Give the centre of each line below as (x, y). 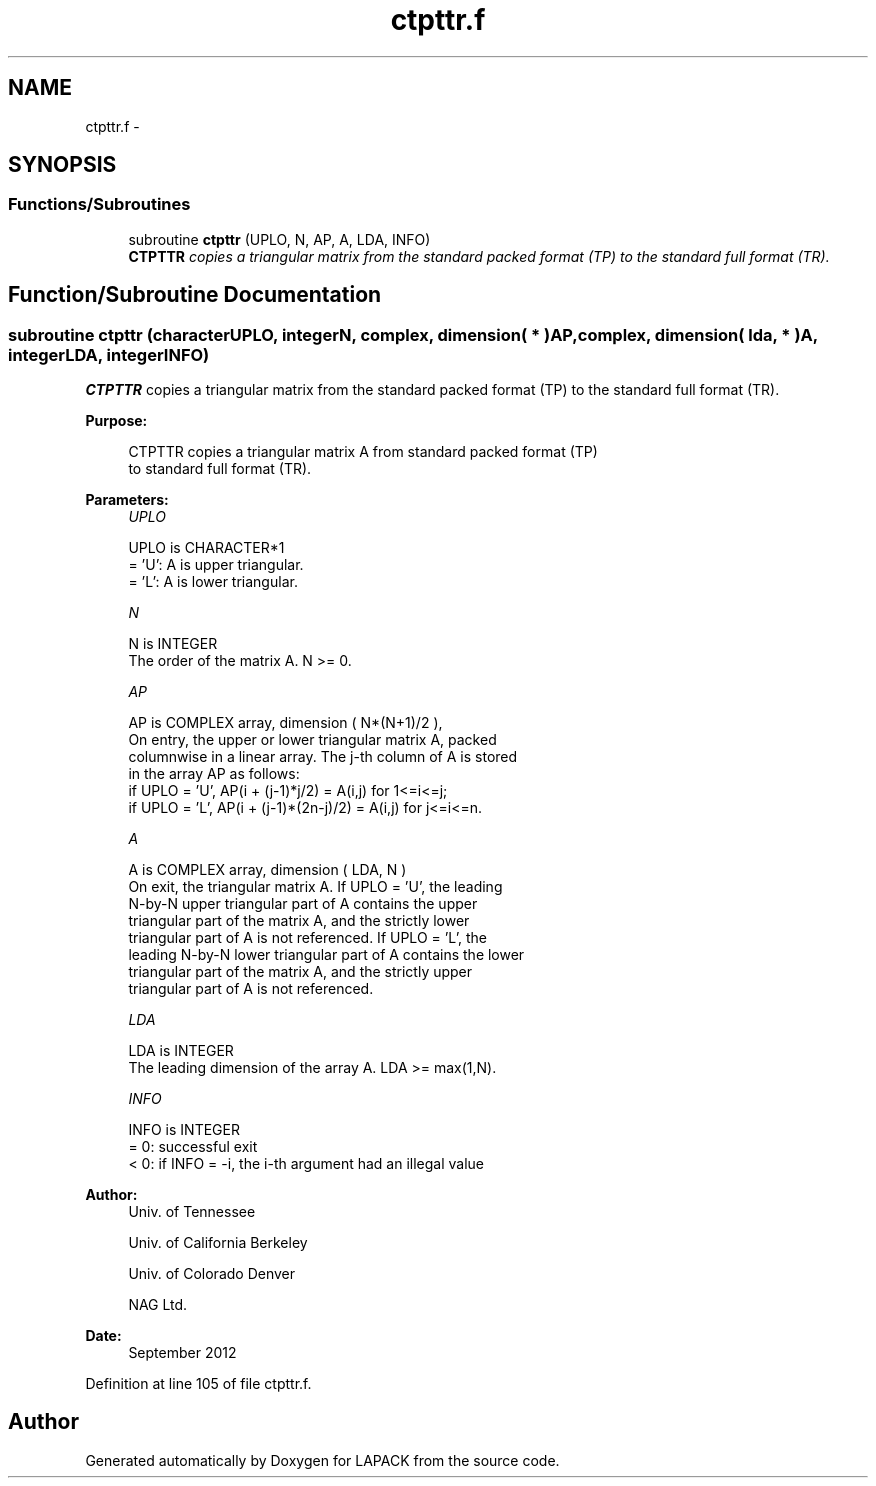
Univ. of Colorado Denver (212, 1274)
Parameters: (127, 500)
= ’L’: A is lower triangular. (213, 582)
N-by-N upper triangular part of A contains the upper (303, 904)
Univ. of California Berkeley (218, 1243)
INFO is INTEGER (184, 1130)
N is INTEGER (173, 644)
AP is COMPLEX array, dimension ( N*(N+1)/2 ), (285, 723)
